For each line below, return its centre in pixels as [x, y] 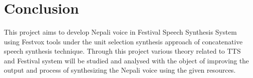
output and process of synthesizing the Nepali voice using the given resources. [120, 70]
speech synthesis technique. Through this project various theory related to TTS [122, 51]
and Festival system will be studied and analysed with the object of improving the [126, 60]
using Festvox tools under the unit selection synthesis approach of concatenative [123, 41]
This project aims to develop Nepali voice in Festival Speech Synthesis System [120, 31]
